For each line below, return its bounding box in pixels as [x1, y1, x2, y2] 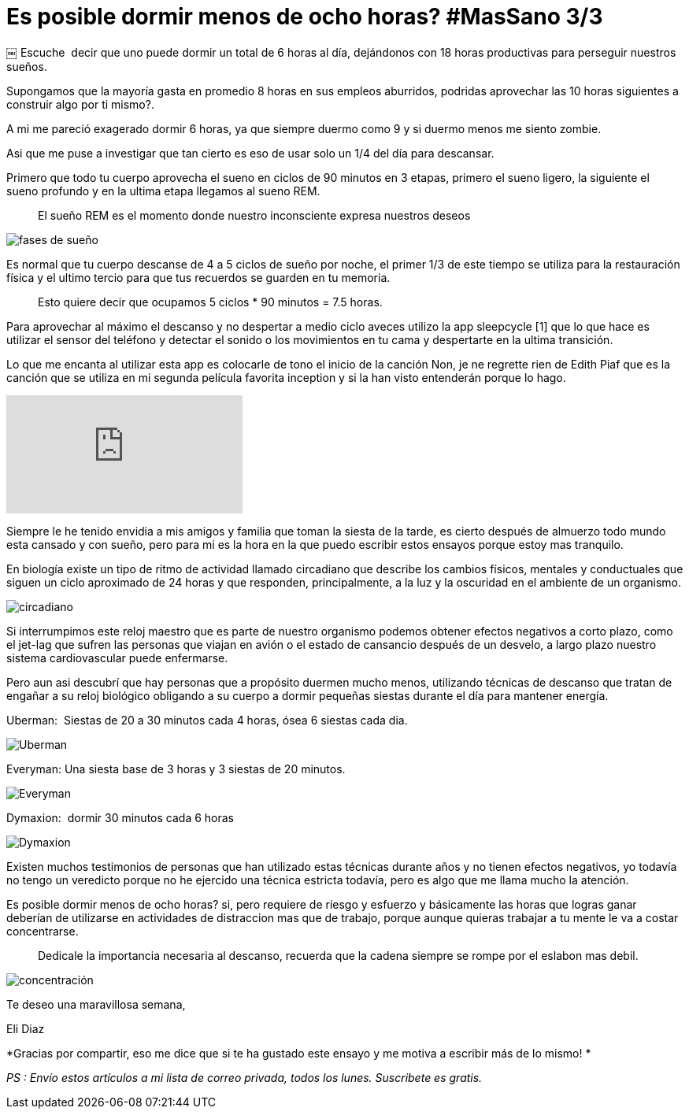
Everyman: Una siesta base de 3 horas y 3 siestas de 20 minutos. [6, 761, 346, 776]
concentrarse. [6, 924, 79, 938]
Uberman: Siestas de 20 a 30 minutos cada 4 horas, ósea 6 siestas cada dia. [6, 713, 408, 727]
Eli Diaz [6, 1021, 45, 1035]
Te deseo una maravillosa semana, [6, 997, 186, 1011]
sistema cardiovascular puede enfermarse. [6, 650, 228, 665]
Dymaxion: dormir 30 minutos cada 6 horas [6, 810, 234, 824]
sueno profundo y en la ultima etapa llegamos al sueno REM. [6, 183, 320, 198]
